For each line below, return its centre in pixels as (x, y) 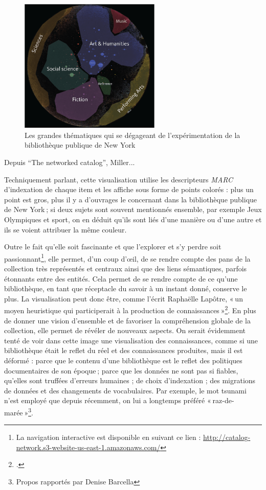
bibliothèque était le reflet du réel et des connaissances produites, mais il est (124, 350)
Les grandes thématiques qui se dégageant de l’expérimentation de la (132, 135)
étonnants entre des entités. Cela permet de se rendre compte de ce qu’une (121, 278)
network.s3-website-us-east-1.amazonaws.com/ (88, 447)
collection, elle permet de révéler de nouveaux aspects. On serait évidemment (125, 330)
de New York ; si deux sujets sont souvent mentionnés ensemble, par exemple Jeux (133, 209)
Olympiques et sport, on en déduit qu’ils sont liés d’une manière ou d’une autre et (133, 219)
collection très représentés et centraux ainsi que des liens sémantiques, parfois (126, 269)
